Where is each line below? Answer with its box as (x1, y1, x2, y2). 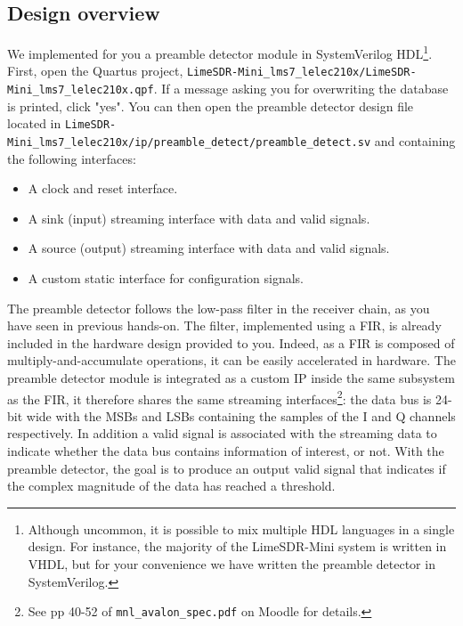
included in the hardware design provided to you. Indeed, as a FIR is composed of (7, 333, 455, 352)
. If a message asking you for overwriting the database (153, 79, 449, 98)
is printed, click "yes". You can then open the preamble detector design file (7, 96, 414, 115)
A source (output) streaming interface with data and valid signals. (28, 239, 390, 257)
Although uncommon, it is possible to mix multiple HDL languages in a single (28, 519, 455, 538)
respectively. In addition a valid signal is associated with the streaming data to (7, 424, 437, 443)
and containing (374, 132, 456, 150)
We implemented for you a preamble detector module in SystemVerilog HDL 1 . (7, 42, 433, 62)
